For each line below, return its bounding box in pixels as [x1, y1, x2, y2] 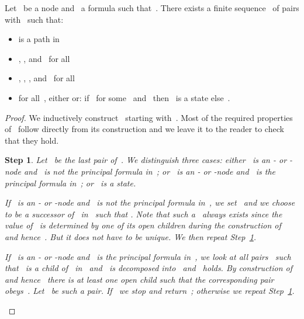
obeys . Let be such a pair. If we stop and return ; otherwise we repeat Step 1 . [5, 285, 295, 297]
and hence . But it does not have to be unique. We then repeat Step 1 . [5, 230, 257, 242]
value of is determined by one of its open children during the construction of [5, 219, 281, 231]
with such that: [5, 13, 64, 25]
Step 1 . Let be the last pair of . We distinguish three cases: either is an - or [5, 154, 287, 166]
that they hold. [5, 134, 59, 146]
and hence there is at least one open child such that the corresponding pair [5, 273, 274, 285]
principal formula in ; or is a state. [5, 176, 136, 189]
